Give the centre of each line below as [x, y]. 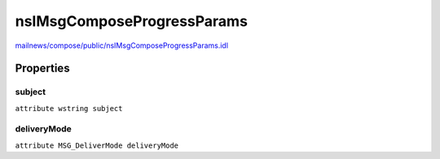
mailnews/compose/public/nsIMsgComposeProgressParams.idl [121, 45]
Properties [42, 69]
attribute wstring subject [69, 108]
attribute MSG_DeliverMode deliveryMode [97, 145]
